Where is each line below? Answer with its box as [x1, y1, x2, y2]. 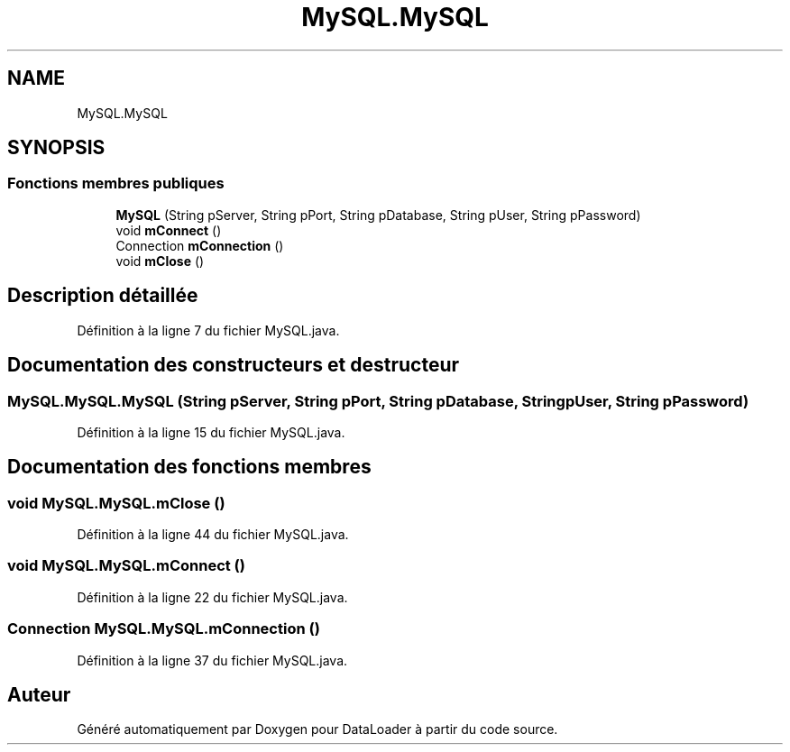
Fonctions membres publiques [7, 174, 225, 193]
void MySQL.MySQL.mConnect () [7, 556, 245, 575]
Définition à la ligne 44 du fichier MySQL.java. [77, 527, 349, 543]
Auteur [7, 683, 71, 707]
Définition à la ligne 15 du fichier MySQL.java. [77, 424, 345, 440]
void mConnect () [115, 222, 222, 238]
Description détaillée [7, 284, 198, 307]
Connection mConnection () [115, 237, 284, 253]
